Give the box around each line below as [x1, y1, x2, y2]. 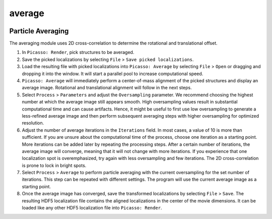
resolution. [22, 120, 44, 126]
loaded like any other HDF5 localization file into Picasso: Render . [22, 205, 162, 211]
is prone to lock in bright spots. [22, 162, 87, 169]
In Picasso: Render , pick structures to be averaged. [22, 49, 134, 56]
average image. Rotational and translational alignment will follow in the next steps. [22, 85, 192, 91]
